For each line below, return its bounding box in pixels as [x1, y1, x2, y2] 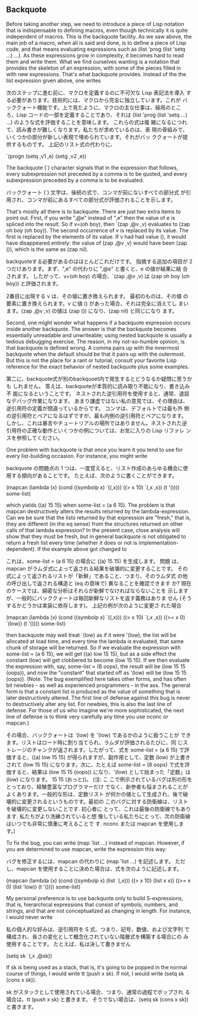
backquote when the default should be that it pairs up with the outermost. [6, 350, 186, 357]
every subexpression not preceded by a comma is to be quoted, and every [6, 170, 188, 177]
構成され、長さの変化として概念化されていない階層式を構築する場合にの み [6, 933, 189, 940]
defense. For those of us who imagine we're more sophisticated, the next [6, 706, 184, 714]
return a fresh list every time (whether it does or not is [6, 539, 138, 546]
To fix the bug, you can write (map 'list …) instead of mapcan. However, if [6, 839, 185, 846]
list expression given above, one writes [6, 77, 101, 84]
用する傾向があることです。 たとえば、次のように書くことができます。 [6, 472, 177, 479]
